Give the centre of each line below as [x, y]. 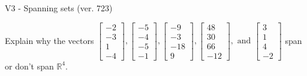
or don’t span [29, 66]
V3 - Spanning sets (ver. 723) [59, 8]
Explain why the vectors [49, 40]
